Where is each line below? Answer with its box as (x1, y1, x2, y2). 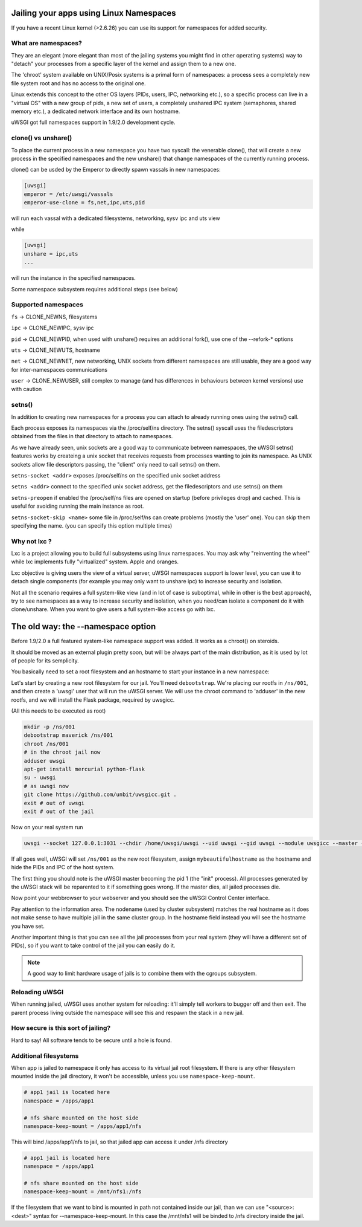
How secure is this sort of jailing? (11, 1024, 111, 1032)
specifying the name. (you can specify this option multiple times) (11, 522, 173, 529)
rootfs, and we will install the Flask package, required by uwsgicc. (11, 696, 175, 704)
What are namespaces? (11, 39, 83, 48)
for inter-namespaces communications (11, 366, 108, 373)
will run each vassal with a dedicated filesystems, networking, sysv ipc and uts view (11, 215, 220, 222)
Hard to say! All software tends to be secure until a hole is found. (11, 1037, 172, 1044)
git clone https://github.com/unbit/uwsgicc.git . (24, 791, 177, 798)
